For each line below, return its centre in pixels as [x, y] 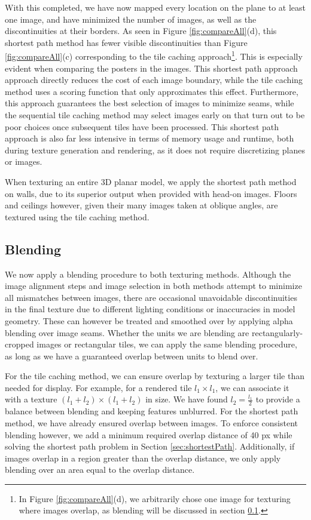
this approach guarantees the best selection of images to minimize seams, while [150, 103]
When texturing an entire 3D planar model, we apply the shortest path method [151, 181]
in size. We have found [187, 399]
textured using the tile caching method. [77, 216]
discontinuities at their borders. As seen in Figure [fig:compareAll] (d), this [141, 31]
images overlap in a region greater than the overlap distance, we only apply [143, 458]
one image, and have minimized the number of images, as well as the [131, 19]
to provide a [278, 399]
